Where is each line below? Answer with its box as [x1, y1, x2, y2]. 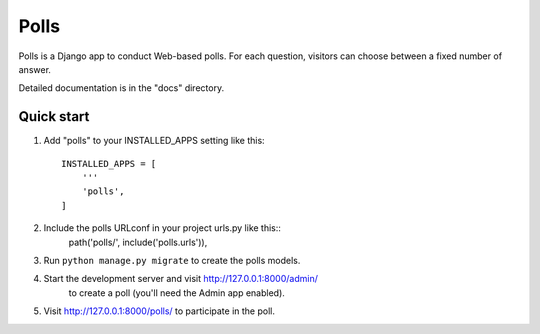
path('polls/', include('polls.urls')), [68, 236, 208, 248]
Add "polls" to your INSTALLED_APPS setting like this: [43, 135, 265, 147]
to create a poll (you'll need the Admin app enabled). [68, 286, 285, 299]
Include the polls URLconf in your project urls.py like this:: [43, 222, 282, 234]
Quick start [18, 108, 90, 125]
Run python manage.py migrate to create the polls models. [43, 254, 301, 266]
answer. [18, 63, 52, 75]
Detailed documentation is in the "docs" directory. [18, 82, 225, 94]
